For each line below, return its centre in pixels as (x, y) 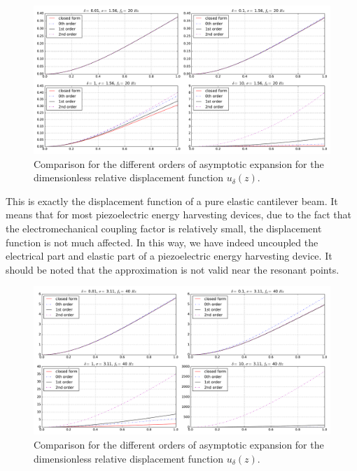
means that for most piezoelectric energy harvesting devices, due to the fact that (178, 215)
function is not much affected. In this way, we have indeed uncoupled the (162, 242)
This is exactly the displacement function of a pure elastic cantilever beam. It (172, 201)
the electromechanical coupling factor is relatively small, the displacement (164, 228)
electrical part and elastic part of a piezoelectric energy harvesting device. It (169, 256)
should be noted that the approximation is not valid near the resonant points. (173, 269)
